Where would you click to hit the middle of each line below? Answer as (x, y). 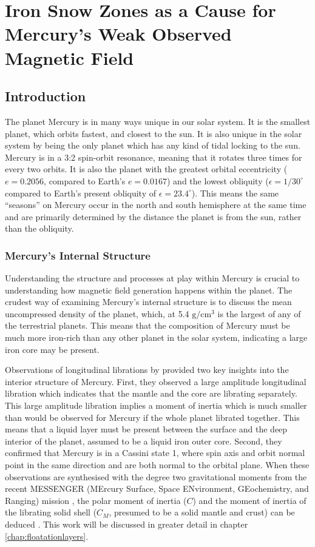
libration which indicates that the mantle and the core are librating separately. (151, 393)
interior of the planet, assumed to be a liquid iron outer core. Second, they (144, 441)
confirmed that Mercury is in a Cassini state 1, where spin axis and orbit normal (155, 453)
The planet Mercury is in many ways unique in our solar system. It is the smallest (158, 121)
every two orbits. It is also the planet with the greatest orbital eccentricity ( (146, 169)
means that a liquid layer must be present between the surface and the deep (146, 429)
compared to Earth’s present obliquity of (80, 193)
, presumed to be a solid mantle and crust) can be (202, 512)
